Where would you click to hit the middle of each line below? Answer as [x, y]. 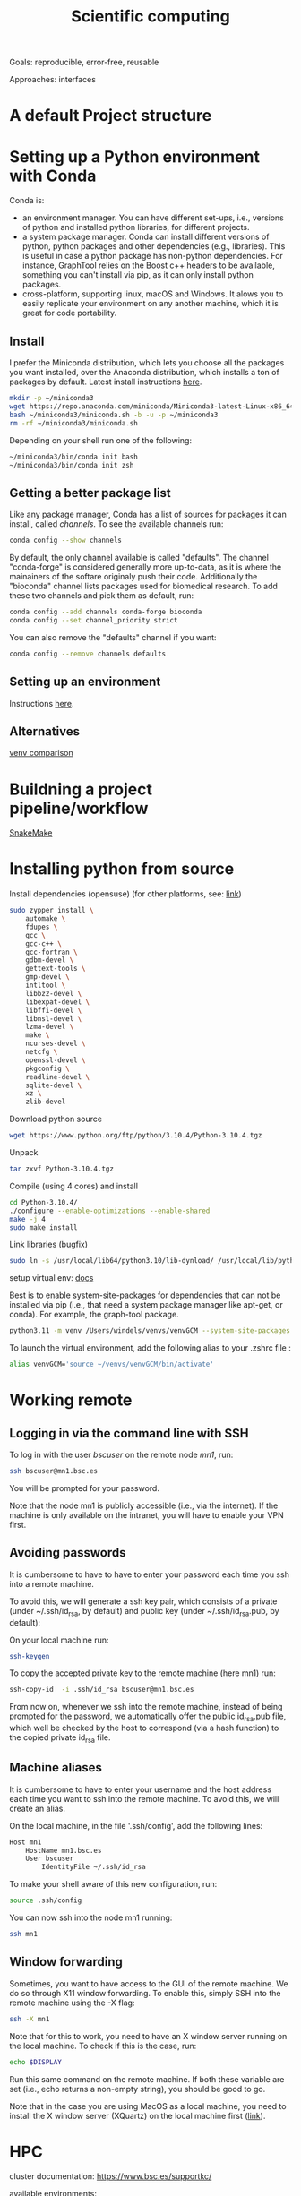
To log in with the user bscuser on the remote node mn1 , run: [121, 1455]
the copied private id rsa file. [60, 1738]
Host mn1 [26, 1842]
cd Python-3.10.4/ [43, 1202]
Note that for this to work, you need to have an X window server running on [148, 2036]
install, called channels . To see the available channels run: [116, 524]
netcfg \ [42, 1052]
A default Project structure [111, 116]
